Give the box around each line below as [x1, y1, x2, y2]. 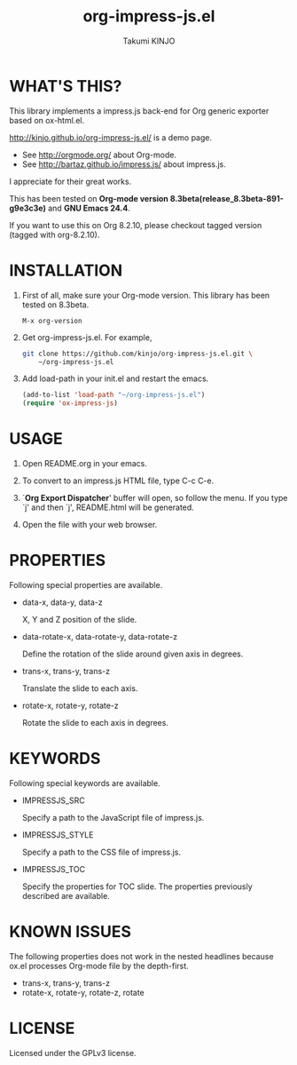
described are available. [21, 890, 111, 901]
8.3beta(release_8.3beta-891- [169, 193, 284, 203]
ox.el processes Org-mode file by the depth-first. [9, 960, 189, 971]
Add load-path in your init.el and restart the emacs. [21, 373, 209, 384]
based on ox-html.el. [9, 115, 85, 125]
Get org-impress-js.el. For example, [21, 331, 152, 343]
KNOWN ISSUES [9, 922, 131, 942]
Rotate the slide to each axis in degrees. [21, 718, 168, 727]
